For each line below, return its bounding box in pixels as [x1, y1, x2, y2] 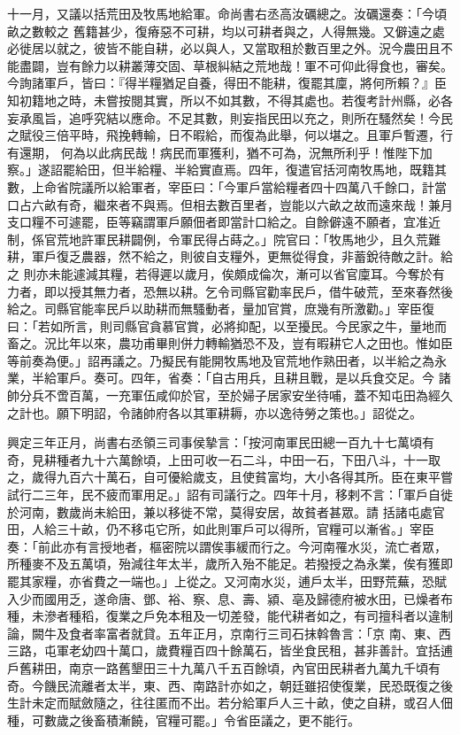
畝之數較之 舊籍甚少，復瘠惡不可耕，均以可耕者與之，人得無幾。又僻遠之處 [7, 21, 445, 40]
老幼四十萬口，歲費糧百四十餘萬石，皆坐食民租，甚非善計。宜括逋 [68, 641, 453, 660]
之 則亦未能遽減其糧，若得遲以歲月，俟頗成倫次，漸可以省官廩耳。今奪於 [7, 264, 433, 282]
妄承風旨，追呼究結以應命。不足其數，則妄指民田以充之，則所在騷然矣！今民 [7, 108, 453, 127]
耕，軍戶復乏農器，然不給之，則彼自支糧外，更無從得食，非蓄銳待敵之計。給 [7, 247, 453, 266]
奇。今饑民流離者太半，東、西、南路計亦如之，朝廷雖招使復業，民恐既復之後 [7, 676, 453, 694]
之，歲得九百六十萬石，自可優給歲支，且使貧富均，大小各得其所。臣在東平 [7, 468, 441, 486]
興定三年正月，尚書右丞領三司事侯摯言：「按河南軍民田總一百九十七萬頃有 [7, 433, 434, 452]
